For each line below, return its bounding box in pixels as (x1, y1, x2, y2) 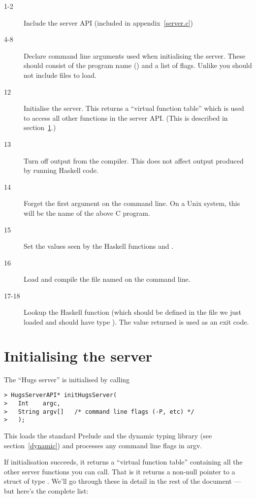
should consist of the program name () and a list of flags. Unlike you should (24, 60, 252, 70)
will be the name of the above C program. (24, 207, 150, 218)
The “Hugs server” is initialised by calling (4, 374, 130, 384)
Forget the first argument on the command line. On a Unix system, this (24, 198, 240, 208)
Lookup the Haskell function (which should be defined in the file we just (24, 307, 242, 317)
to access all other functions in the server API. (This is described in (24, 112, 228, 123)
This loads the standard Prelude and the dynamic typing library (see (4, 431, 212, 440)
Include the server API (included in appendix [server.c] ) (24, 17, 193, 28)
